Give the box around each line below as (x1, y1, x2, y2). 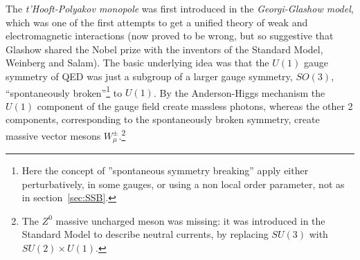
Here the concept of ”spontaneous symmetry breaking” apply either (21, 163, 309, 178)
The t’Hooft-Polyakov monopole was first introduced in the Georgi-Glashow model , (6, 1, 354, 15)
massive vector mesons (6, 128, 101, 142)
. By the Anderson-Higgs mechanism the (153, 85, 325, 100)
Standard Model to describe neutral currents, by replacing (21, 227, 269, 241)
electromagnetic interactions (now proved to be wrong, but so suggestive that (6, 28, 334, 43)
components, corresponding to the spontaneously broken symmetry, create (6, 112, 320, 127)
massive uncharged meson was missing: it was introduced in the (55, 213, 325, 228)
